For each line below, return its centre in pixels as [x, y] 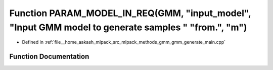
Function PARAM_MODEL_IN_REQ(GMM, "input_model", [130, 13]
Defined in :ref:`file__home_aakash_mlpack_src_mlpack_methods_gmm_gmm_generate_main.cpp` [124, 42]
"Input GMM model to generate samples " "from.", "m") [128, 27]
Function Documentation [49, 57]
